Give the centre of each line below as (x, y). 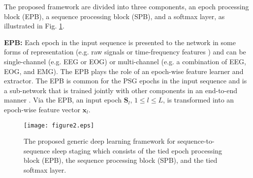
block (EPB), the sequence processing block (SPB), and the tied (121, 160)
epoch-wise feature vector (42, 109)
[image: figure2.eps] (59, 125)
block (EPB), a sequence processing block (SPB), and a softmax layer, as (114, 16)
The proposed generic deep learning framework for (99, 141)
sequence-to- (196, 141)
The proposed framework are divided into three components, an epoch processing (126, 6)
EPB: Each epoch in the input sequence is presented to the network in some (120, 42)
